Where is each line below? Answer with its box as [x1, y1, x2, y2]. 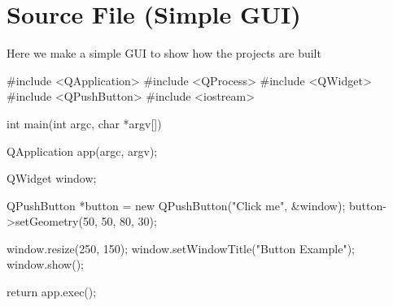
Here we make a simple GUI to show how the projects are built [7, 45, 321, 62]
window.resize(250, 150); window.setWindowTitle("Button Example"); [7, 239, 355, 256]
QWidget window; [7, 170, 97, 187]
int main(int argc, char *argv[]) [7, 114, 162, 131]
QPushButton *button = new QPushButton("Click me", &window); [7, 196, 346, 213]
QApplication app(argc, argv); [7, 142, 158, 159]
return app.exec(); [7, 283, 97, 300]
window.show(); [7, 256, 84, 273]
